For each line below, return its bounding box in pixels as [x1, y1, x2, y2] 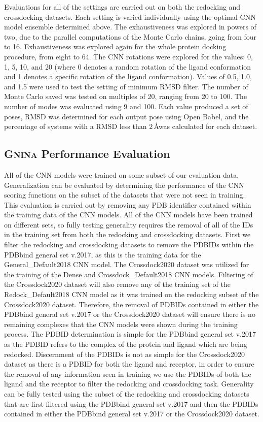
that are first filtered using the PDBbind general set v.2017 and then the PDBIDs [4, 398, 258, 409]
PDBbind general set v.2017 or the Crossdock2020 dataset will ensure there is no [4, 309, 255, 319]
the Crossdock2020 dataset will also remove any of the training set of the [4, 279, 231, 289]
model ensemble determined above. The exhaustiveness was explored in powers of [4, 21, 256, 32]
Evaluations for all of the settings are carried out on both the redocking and [4, 2, 241, 12]
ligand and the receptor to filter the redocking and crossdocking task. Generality [4, 378, 254, 389]
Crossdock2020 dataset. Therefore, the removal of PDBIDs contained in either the [4, 299, 259, 309]
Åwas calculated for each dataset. [154, 121, 257, 132]
